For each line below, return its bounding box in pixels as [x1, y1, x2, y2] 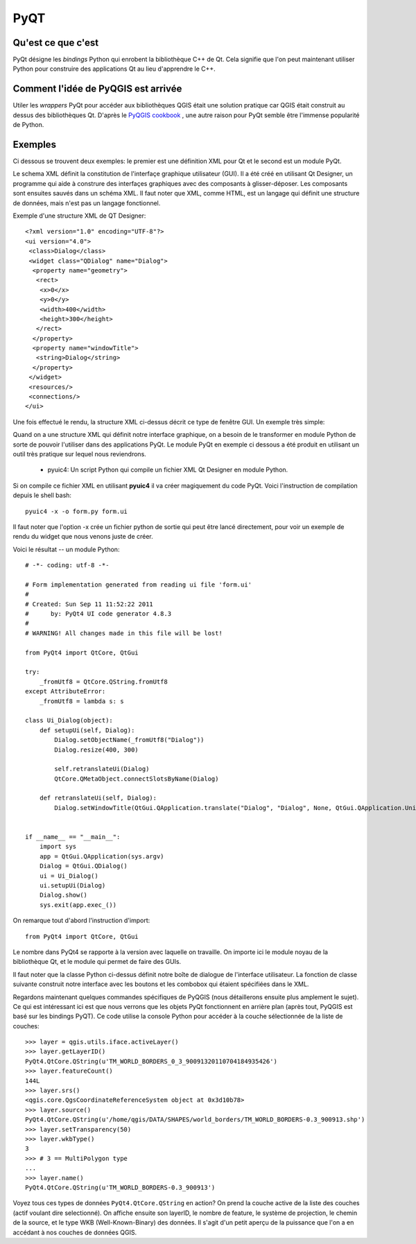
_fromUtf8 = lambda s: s [39, 697, 124, 705]
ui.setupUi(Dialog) [39, 881, 106, 889]
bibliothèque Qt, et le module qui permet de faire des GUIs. [12, 958, 182, 966]
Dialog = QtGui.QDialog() [39, 862, 128, 870]
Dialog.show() [39, 891, 88, 899]
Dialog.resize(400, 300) [54, 745, 139, 754]
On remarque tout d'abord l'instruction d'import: [12, 916, 150, 925]
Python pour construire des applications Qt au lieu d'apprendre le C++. [12, 64, 216, 73]
